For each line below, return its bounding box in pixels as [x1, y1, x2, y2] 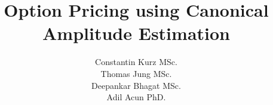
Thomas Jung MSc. [100, 67, 172, 79]
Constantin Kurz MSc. [95, 55, 177, 68]
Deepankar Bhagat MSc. [91, 79, 181, 91]
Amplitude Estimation [42, 21, 230, 45]
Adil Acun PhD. [106, 91, 166, 103]
